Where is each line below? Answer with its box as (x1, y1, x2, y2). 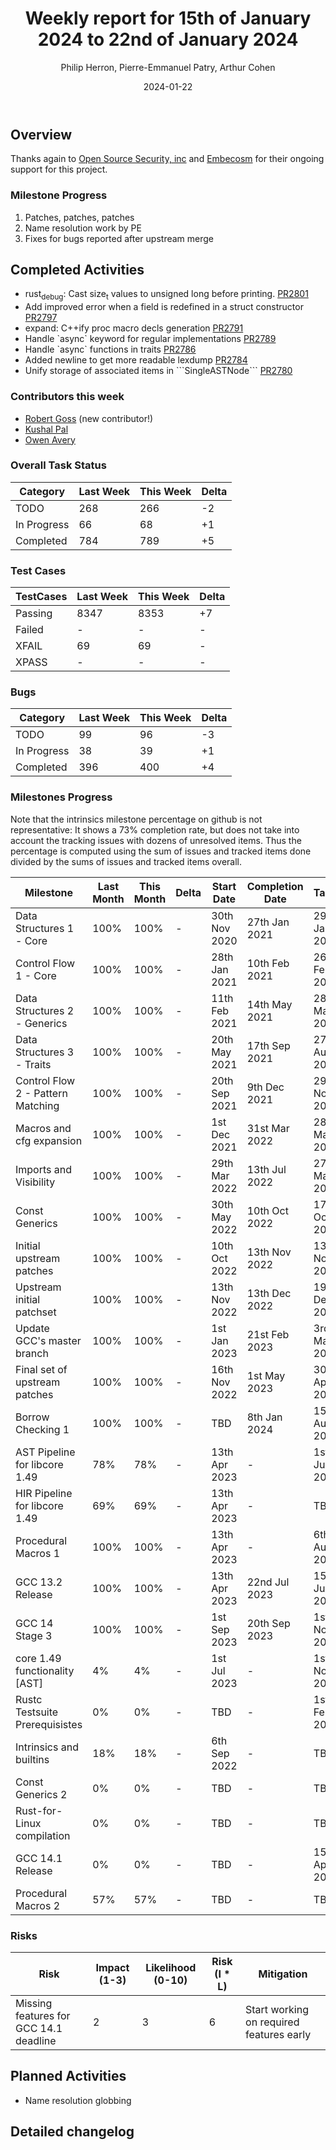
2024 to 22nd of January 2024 (37, 28, 299, 51)
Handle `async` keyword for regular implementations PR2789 (24, 333, 277, 345)
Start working (245, 2003, 309, 2017)
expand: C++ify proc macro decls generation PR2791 (24, 322, 244, 334)
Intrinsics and (15, 1740, 79, 1754)
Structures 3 (15, 1045, 75, 1059)
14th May (246, 997, 293, 1011)
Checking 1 (15, 1422, 70, 1436)
